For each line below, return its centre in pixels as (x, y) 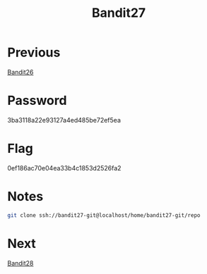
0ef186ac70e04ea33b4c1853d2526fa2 (64, 168)
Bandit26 (20, 72)
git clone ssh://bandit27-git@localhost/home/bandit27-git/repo (104, 215)
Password (37, 101)
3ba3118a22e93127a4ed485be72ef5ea (64, 120)
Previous (34, 52)
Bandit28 (20, 263)
